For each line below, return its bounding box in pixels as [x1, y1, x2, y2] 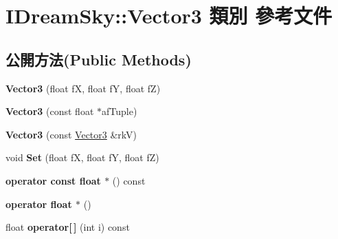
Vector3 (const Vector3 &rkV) [5, 127, 137, 141]
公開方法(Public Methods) [5, 48, 192, 70]
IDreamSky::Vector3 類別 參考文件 [5, 1, 333, 30]
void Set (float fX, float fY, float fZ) [5, 150, 159, 165]
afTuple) [101, 104, 137, 118]
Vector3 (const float [5, 104, 94, 118]
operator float [5, 196, 72, 211]
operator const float [5, 173, 101, 187]
